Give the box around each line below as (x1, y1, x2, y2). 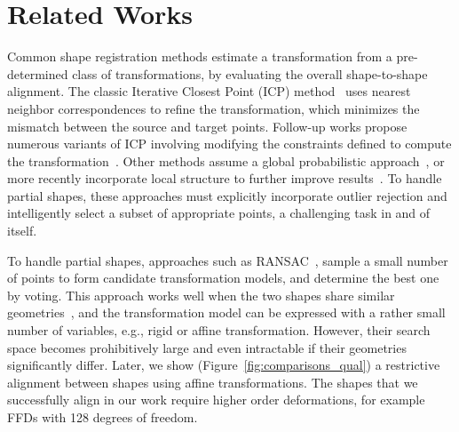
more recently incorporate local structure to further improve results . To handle (7, 169, 442, 188)
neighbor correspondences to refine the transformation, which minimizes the (7, 99, 420, 117)
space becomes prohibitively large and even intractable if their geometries (7, 338, 407, 356)
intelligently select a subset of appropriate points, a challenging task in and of (7, 204, 431, 222)
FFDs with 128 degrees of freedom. (7, 408, 198, 426)
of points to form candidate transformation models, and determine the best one (7, 268, 439, 287)
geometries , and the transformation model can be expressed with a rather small (7, 303, 446, 322)
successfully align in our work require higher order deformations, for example (7, 390, 425, 409)
